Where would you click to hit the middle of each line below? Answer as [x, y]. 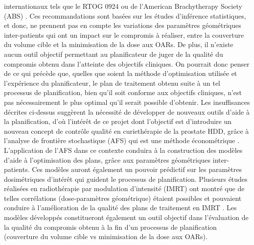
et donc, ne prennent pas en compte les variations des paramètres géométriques [123, 25]
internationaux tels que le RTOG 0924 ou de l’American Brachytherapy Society [123, 6]
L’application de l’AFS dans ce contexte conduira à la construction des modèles [123, 150]
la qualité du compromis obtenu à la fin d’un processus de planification [110, 227]
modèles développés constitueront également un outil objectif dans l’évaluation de [126, 217]
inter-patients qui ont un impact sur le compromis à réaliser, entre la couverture [124, 35]
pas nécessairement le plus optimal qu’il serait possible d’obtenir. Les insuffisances [127, 102]
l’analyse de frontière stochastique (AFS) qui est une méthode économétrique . [122, 140]
